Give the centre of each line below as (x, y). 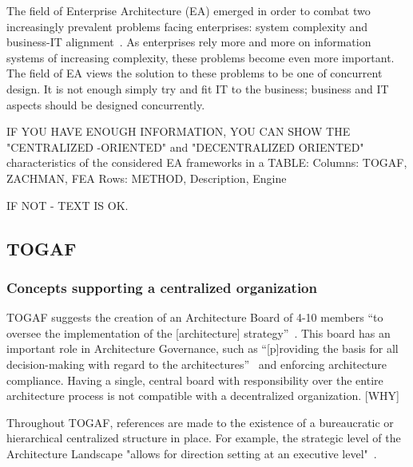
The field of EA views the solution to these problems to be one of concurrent (195, 73)
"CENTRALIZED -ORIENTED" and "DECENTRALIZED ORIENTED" (185, 146)
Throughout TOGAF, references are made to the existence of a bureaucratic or (200, 422)
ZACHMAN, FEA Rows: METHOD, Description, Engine (147, 178)
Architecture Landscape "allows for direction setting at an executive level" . (192, 453)
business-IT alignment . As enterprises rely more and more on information (189, 42)
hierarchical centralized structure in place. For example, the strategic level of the (204, 438)
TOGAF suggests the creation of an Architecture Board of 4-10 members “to (195, 317)
